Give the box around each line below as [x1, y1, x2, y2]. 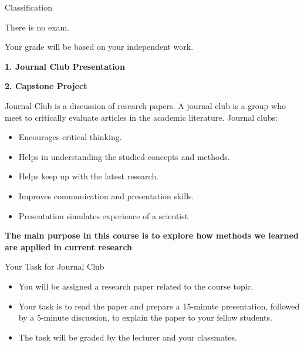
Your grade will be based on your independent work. [5, 40, 194, 53]
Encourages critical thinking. [18, 131, 122, 143]
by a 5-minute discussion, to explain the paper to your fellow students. [18, 311, 272, 324]
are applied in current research [5, 240, 133, 253]
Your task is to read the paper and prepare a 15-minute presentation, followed [18, 300, 300, 312]
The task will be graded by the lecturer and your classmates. [18, 331, 238, 343]
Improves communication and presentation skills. [18, 189, 194, 202]
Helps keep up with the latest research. [18, 170, 159, 182]
